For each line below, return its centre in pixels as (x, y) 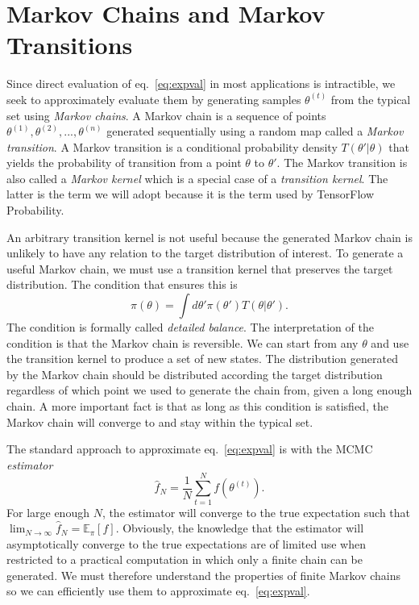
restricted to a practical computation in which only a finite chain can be (185, 559)
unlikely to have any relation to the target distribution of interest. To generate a (205, 253)
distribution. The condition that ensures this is (122, 284)
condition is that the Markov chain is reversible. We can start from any (183, 342)
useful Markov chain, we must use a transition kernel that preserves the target (200, 268)
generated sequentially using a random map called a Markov (255, 131)
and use (390, 342)
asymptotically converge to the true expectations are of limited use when (186, 543)
